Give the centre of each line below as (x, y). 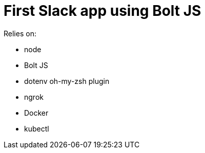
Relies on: (20, 33)
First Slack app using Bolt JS (102, 11)
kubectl (37, 128)
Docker (36, 113)
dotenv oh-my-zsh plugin (67, 81)
